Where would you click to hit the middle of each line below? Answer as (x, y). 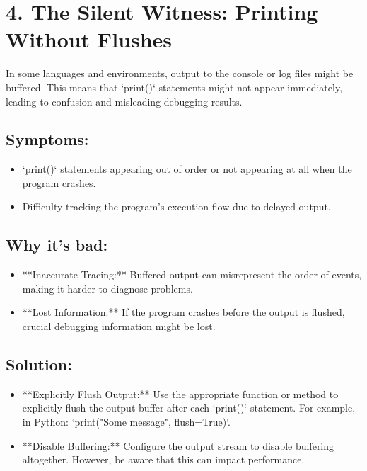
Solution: (39, 364)
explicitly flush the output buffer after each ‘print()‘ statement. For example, (189, 408)
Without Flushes (89, 39)
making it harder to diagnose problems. (107, 288)
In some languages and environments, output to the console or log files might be (180, 73)
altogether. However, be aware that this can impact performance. (163, 459)
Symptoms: (47, 139)
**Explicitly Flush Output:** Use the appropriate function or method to (180, 393)
